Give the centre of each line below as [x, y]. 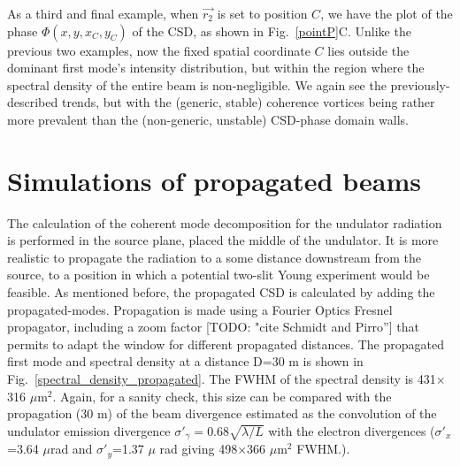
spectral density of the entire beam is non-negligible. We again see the [197, 84]
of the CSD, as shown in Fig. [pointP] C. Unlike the [272, 31]
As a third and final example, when [103, 13]
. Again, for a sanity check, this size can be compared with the [222, 396]
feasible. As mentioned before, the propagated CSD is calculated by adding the [221, 292]
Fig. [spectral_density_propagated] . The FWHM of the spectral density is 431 [222, 379]
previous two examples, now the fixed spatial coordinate [159, 50]
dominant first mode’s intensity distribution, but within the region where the [216, 68]
